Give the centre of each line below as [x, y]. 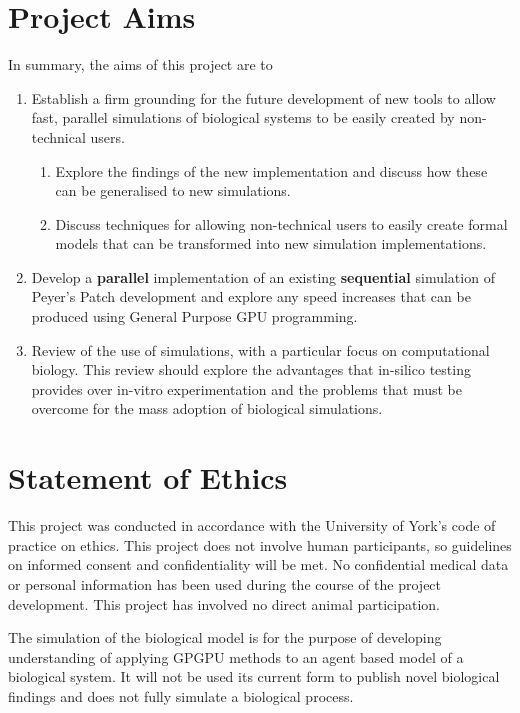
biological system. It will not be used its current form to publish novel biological [254, 676]
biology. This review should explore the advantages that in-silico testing [251, 369]
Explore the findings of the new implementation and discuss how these [271, 170]
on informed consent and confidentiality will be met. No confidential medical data [258, 564]
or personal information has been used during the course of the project [225, 583]
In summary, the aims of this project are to [140, 64]
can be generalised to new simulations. [173, 190]
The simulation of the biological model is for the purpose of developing [225, 637]
